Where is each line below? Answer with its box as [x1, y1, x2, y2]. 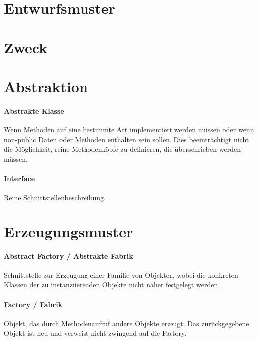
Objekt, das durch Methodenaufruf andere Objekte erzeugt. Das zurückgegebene [4, 318, 249, 328]
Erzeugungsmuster [4, 221, 133, 241]
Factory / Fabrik [4, 299, 63, 309]
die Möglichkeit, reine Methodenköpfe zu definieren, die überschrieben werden [4, 144, 241, 154]
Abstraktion [4, 76, 88, 96]
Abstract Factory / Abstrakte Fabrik [4, 250, 133, 261]
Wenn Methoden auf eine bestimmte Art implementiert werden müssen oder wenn [4, 124, 254, 134]
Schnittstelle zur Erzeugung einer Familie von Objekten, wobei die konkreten [4, 269, 238, 280]
